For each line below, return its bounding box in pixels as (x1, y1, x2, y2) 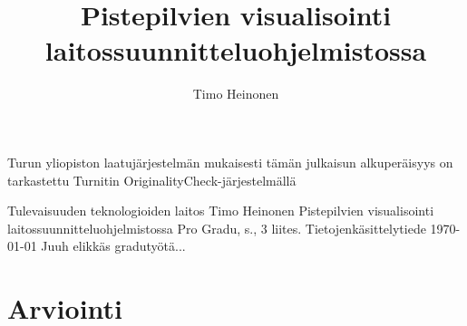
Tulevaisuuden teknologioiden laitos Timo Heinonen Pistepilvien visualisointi (7, 201, 434, 220)
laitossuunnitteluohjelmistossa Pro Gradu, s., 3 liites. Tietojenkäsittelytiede (7, 218, 426, 237)
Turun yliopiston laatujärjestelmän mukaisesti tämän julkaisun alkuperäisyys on (7, 152, 453, 171)
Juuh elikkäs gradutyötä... (41, 236, 186, 255)
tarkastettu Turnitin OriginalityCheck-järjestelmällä (7, 170, 297, 189)
